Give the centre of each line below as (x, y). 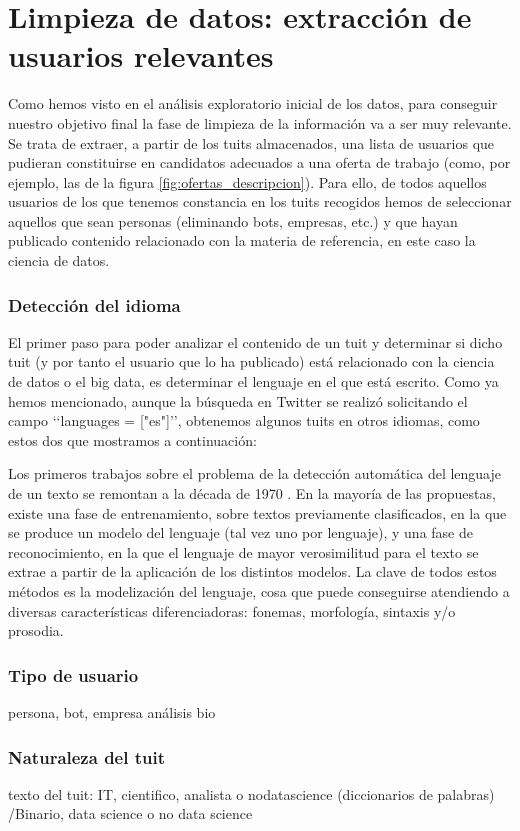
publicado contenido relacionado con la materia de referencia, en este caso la (242, 240)
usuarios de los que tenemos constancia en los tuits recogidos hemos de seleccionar (260, 201)
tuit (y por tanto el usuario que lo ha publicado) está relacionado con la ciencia (251, 361)
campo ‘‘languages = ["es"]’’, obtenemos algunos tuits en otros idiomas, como (244, 420)
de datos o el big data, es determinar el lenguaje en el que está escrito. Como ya (253, 381)
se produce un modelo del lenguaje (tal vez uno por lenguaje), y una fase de (240, 532)
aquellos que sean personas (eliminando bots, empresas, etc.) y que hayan (233, 220)
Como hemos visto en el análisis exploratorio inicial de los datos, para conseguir (253, 103)
